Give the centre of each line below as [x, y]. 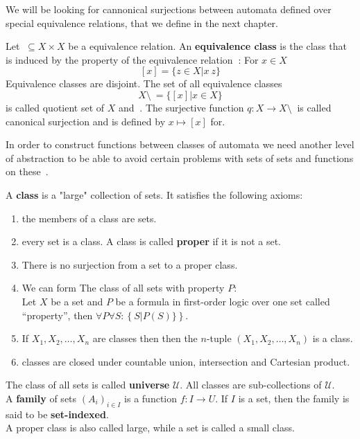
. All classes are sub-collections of [251, 385]
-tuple [219, 338]
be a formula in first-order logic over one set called [223, 301]
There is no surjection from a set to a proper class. [130, 264]
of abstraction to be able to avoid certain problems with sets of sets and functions [180, 158]
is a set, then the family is [294, 398]
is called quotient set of [55, 107]
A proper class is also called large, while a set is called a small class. [150, 428]
